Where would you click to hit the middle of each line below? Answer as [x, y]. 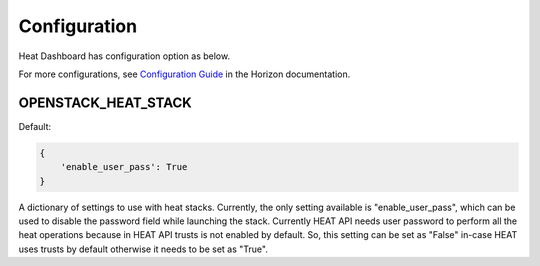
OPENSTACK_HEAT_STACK [105, 102]
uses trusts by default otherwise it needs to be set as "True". [143, 249]
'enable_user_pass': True [124, 167]
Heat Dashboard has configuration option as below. [124, 56]
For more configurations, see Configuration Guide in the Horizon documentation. [184, 74]
